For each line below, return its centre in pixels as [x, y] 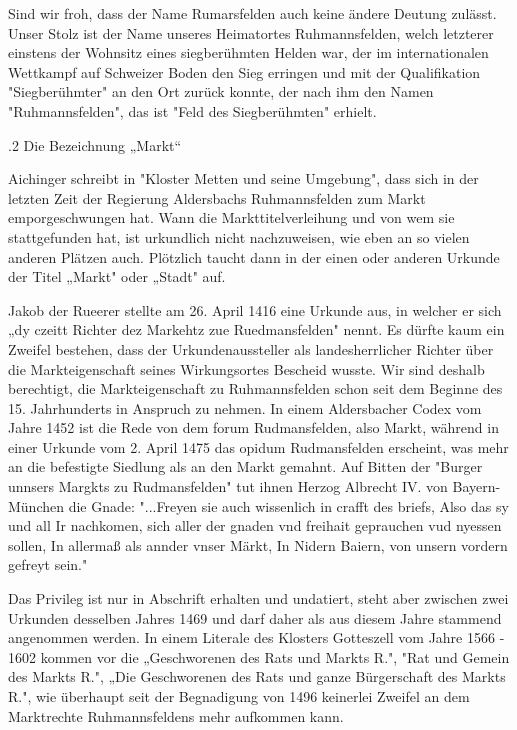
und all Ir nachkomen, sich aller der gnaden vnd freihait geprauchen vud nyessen [255, 525]
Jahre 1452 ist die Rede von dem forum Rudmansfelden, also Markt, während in [253, 427]
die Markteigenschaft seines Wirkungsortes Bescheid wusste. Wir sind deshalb [246, 368]
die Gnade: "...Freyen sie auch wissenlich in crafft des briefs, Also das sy [288, 505]
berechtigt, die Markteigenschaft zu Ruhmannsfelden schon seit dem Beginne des [255, 388]
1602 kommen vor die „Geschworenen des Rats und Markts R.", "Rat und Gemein [259, 656]
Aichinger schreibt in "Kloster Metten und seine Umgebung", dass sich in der [243, 178]
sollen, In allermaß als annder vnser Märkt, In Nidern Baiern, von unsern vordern [258, 544]
